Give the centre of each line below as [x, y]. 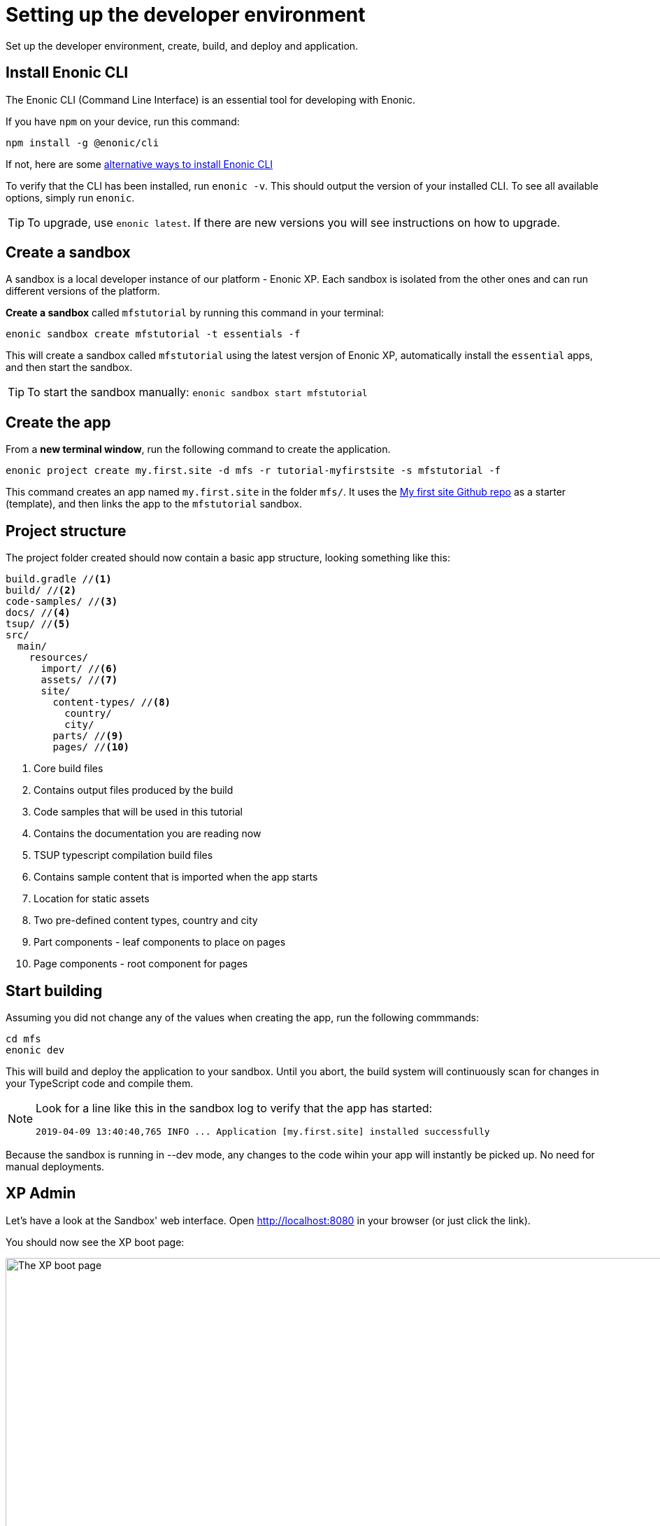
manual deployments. [55, 1166]
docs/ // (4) [38, 613]
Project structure [66, 531]
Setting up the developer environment [186, 15]
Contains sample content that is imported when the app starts [176, 877]
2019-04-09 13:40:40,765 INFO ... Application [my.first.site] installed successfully [263, 1131]
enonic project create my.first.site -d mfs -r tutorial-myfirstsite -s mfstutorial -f [253, 471]
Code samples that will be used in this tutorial [138, 812]
